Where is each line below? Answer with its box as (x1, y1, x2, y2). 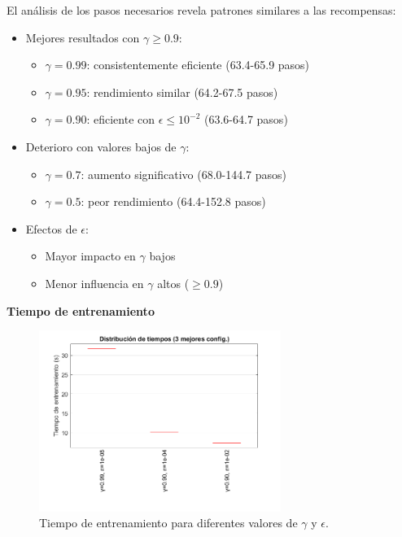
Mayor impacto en (45, 247, 136, 264)
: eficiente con (86, 111, 155, 128)
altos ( (157, 274, 190, 291)
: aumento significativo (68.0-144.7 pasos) (81, 165, 287, 182)
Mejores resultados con (25, 28, 140, 46)
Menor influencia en (45, 274, 144, 291)
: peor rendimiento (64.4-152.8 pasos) (81, 193, 266, 210)
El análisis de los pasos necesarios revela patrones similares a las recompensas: (7, 2, 396, 18)
